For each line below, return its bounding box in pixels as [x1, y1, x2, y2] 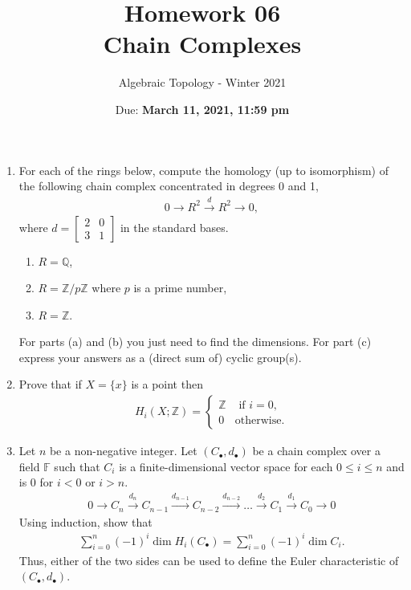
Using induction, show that [18, 513, 153, 530]
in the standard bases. [120, 218, 229, 235]
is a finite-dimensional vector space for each [119, 458, 333, 474]
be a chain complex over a [252, 442, 380, 459]
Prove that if [18, 376, 82, 393]
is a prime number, [133, 279, 227, 296]
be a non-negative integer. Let [49, 442, 197, 459]
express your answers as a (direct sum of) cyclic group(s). [18, 348, 302, 365]
